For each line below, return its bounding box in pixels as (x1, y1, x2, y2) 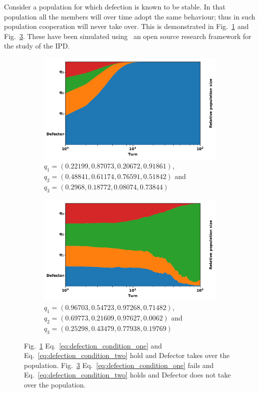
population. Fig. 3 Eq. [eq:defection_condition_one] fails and (24, 359, 214, 370)
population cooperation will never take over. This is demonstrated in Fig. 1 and (4, 21, 249, 31)
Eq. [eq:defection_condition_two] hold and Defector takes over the (24, 350, 230, 360)
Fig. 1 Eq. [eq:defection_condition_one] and (24, 340, 162, 350)
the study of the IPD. (4, 40, 70, 51)
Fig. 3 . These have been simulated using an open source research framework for (4, 30, 252, 41)
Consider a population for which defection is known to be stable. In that (4, 1, 226, 11)
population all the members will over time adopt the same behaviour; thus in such (4, 11, 256, 21)
